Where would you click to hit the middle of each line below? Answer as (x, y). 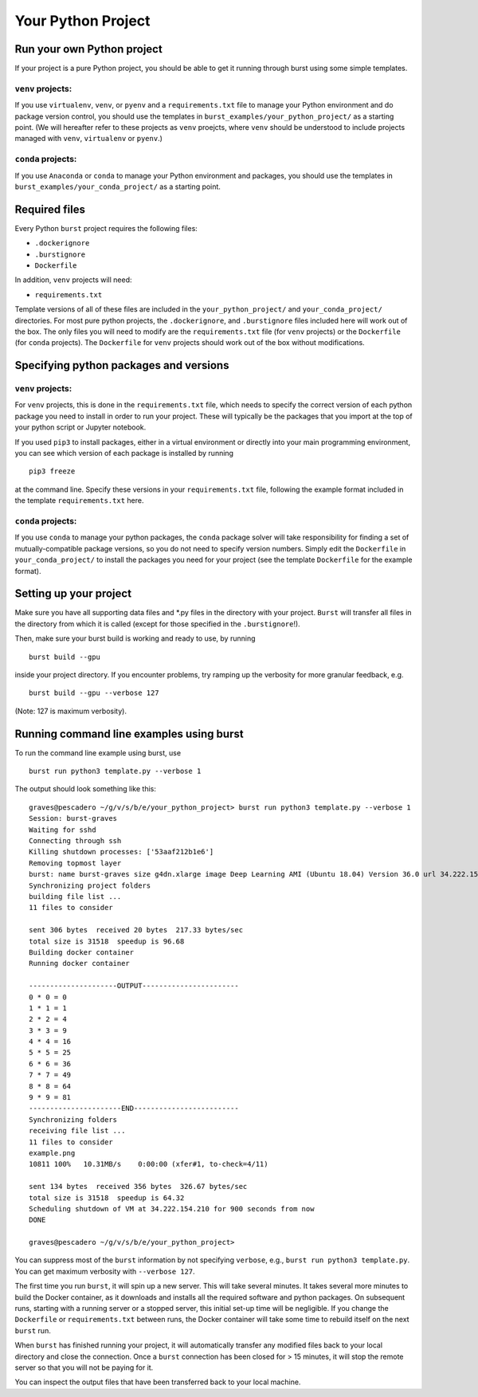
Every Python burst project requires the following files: (106, 228)
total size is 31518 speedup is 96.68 (107, 941)
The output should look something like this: (86, 789)
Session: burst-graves (73, 818)
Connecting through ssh (75, 841)
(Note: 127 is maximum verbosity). (71, 711)
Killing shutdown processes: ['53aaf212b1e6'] (121, 852)
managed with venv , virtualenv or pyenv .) (89, 139)
